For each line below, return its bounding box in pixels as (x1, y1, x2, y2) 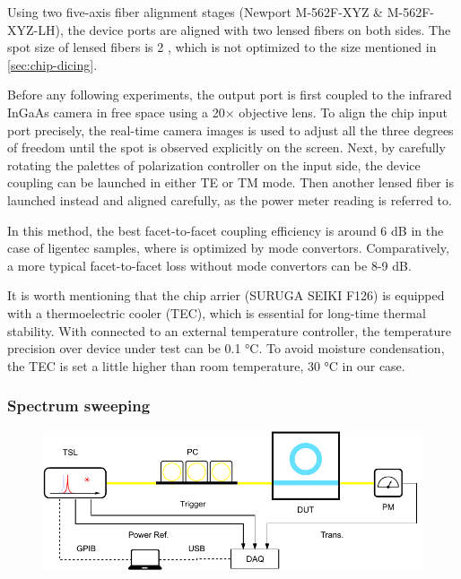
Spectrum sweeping (7, 394, 151, 417)
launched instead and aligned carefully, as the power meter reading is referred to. (7, 190, 452, 209)
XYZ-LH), (7, 20, 64, 39)
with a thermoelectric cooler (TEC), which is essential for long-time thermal (7, 303, 426, 322)
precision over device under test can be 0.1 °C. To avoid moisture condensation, (7, 339, 445, 358)
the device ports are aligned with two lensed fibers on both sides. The (67, 20, 451, 39)
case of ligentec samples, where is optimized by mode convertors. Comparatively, (7, 238, 449, 257)
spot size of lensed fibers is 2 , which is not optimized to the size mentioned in (7, 38, 437, 56)
